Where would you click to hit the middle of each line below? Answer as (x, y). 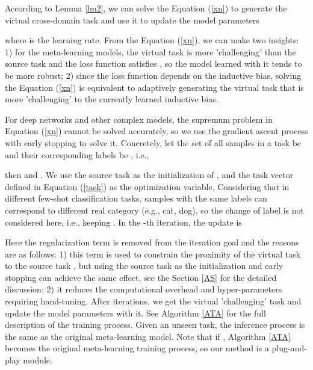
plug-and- (289, 348)
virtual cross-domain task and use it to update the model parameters (132, 20)
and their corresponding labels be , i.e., (77, 154)
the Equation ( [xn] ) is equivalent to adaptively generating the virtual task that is (154, 87)
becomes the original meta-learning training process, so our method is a (137, 348)
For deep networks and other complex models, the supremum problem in (139, 119)
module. (38, 360)
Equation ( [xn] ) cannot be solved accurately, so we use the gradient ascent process (156, 131)
